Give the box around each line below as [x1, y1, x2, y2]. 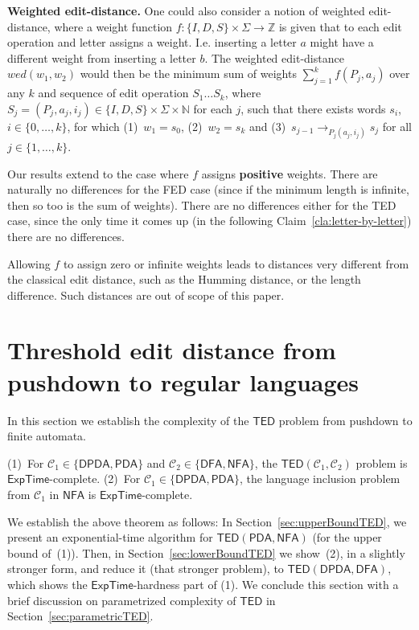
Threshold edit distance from [7, 333, 336, 366]
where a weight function [54, 18, 173, 35]
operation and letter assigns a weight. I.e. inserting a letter [7, 34, 297, 51]
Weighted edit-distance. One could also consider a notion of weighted [7, 2, 365, 18]
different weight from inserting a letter [7, 49, 196, 66]
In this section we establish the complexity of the [7, 411, 249, 428]
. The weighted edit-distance [204, 49, 344, 66]
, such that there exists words [240, 100, 386, 117]
